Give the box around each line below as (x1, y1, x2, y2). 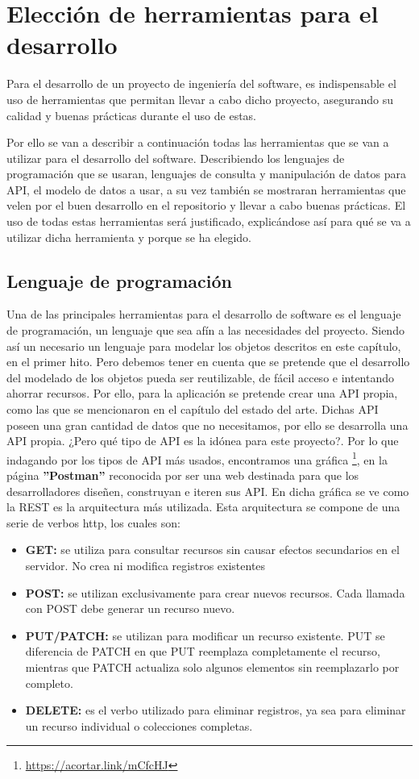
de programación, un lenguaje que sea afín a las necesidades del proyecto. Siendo (6, 322, 404, 339)
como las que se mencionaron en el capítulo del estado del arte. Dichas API (6, 401, 379, 418)
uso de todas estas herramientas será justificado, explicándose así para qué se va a (6, 213, 411, 230)
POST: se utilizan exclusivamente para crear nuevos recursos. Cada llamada (25, 584, 405, 601)
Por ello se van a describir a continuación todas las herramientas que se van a (6, 134, 389, 151)
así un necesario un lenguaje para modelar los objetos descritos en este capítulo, (6, 337, 401, 354)
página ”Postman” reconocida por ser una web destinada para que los (6, 467, 359, 484)
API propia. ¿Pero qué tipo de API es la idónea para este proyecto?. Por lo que (6, 432, 399, 449)
